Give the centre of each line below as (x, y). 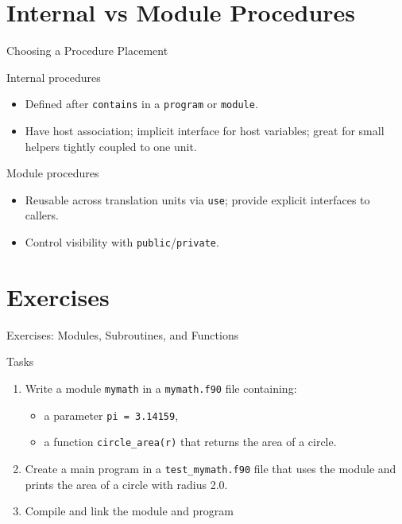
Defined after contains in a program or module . (141, 104)
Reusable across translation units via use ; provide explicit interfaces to (197, 199)
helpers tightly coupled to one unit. (111, 146)
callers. (42, 215)
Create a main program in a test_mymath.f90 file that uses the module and (211, 468)
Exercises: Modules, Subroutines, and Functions (123, 334)
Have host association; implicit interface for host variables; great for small (205, 130)
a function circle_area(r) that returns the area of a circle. (190, 442)
